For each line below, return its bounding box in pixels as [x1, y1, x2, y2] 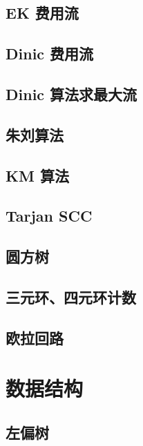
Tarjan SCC [6, 205, 93, 226]
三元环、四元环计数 [6, 286, 136, 307]
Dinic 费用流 [6, 43, 94, 64]
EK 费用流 [6, 2, 79, 23]
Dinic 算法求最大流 [6, 83, 137, 104]
